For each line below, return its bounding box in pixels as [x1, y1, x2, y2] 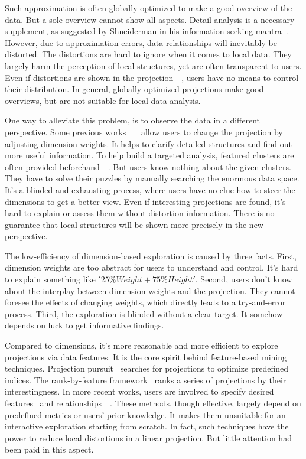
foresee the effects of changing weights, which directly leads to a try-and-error [5, 296, 286, 308]
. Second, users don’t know [195, 273, 292, 285]
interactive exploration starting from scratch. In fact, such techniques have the [5, 420, 289, 432]
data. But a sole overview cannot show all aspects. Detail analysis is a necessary [5, 13, 295, 25]
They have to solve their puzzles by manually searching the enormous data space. [5, 172, 300, 184]
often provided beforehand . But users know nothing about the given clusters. [5, 160, 291, 172]
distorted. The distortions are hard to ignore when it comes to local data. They [5, 48, 292, 60]
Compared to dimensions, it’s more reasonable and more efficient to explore [5, 339, 278, 351]
